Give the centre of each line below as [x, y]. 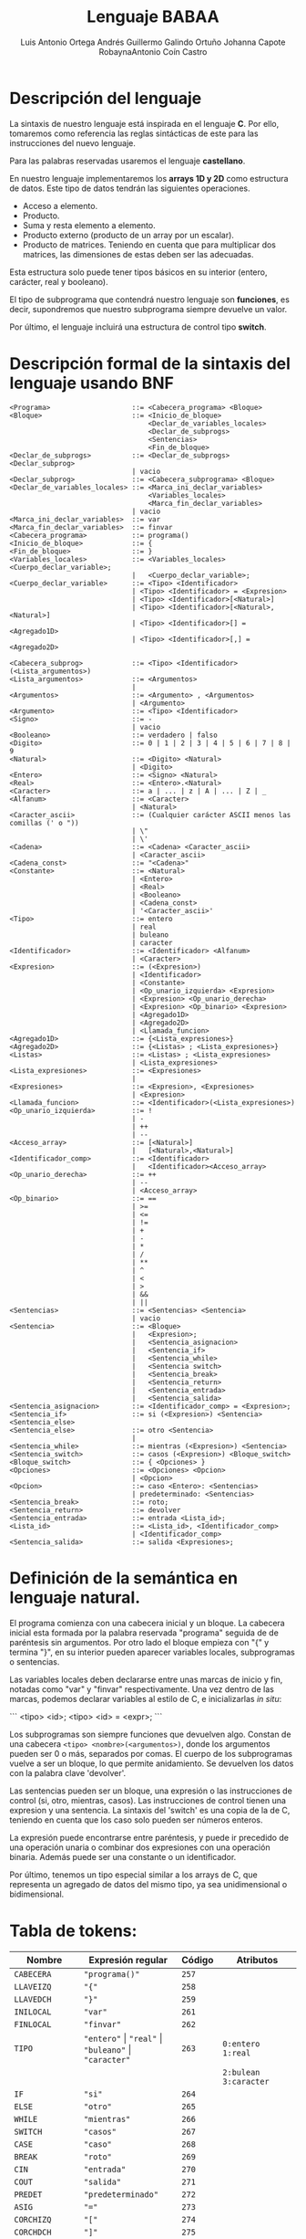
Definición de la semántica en [124, 1578]
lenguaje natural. [75, 1598]
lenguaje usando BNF [92, 383]
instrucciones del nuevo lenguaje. [73, 142]
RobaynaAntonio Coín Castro [153, 51]
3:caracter [246, 2081]
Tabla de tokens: [73, 1931]
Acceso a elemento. [60, 205]
